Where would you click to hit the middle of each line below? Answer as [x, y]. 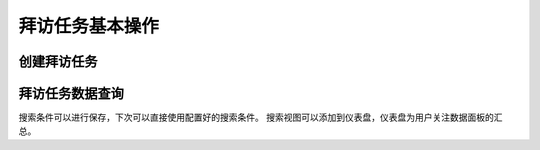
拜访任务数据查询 [71, 93]
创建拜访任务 [58, 61]
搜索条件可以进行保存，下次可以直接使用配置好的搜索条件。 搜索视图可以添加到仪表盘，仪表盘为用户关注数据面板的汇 [260, 117]
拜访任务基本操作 [89, 26]
